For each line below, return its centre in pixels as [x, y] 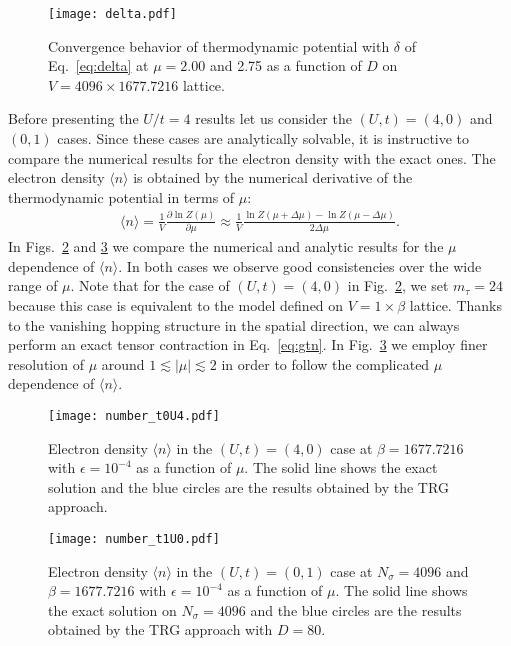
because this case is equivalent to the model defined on [176, 304]
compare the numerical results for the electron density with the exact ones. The [252, 157]
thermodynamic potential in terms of [121, 196]
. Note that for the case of [150, 285]
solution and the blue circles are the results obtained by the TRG [248, 486]
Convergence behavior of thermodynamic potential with [219, 45]
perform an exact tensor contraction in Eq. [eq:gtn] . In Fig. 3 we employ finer [248, 344]
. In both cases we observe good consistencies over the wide [300, 265]
